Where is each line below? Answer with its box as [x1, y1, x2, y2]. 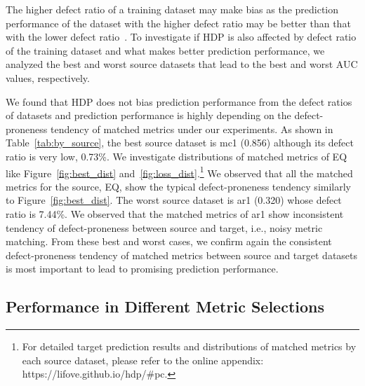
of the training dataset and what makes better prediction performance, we [6, 43, 325, 57]
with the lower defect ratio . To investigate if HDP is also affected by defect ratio [6, 29, 357, 44]
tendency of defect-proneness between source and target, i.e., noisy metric [6, 220, 323, 235]
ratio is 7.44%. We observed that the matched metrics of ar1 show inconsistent [6, 206, 344, 221]
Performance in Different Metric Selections [6, 296, 325, 317]
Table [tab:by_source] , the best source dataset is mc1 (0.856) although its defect [6, 135, 354, 150]
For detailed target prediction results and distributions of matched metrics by [22, 339, 357, 354]
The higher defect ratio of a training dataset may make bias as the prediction [6, 2, 339, 16]
